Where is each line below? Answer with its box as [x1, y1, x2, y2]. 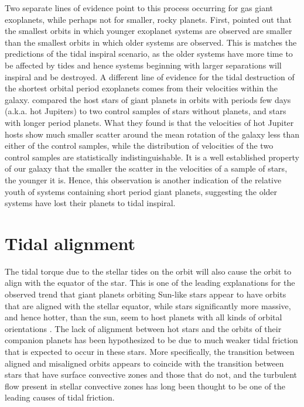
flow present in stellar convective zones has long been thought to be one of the [5, 379, 286, 392]
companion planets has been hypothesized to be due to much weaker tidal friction [5, 334, 298, 346]
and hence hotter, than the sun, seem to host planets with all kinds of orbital [5, 311, 282, 323]
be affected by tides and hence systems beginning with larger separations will [5, 59, 282, 71]
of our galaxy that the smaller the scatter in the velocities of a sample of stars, [5, 162, 288, 175]
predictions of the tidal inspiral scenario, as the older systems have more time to [5, 47, 293, 60]
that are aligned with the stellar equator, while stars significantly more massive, [5, 299, 291, 312]
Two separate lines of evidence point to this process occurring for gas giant [5, 2, 273, 13]
